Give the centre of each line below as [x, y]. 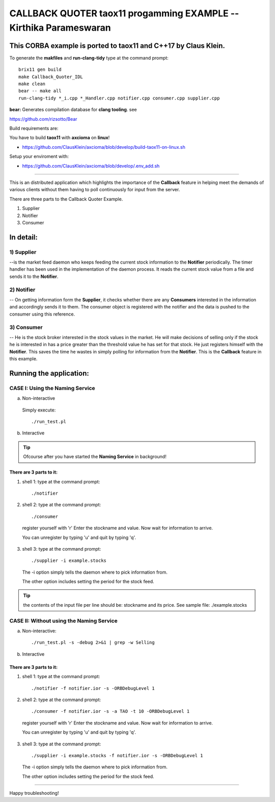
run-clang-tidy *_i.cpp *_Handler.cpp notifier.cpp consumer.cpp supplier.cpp [119, 98]
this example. [23, 359]
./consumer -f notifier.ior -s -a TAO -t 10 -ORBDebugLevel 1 [111, 712]
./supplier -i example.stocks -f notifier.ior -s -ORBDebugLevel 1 [117, 755]
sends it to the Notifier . [34, 276]
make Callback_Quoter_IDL [51, 77]
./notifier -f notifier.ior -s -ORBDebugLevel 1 [93, 688]
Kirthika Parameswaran [60, 28]
